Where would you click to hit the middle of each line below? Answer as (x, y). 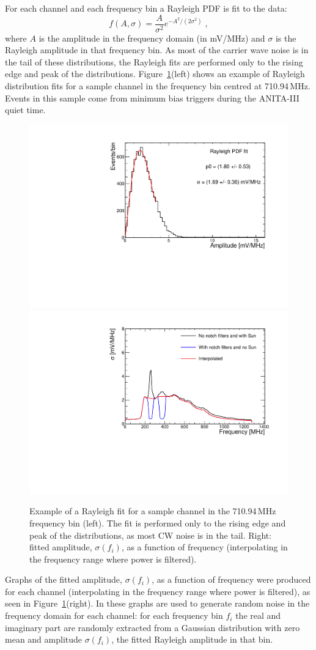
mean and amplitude (44, 639)
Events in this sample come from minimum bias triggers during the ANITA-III (152, 98)
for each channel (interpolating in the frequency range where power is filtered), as (158, 591)
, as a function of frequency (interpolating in (204, 547)
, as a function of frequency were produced (231, 579)
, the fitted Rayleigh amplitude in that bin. (192, 639)
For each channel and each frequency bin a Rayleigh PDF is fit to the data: (146, 8)
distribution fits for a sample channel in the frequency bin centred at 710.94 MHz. (158, 86)
